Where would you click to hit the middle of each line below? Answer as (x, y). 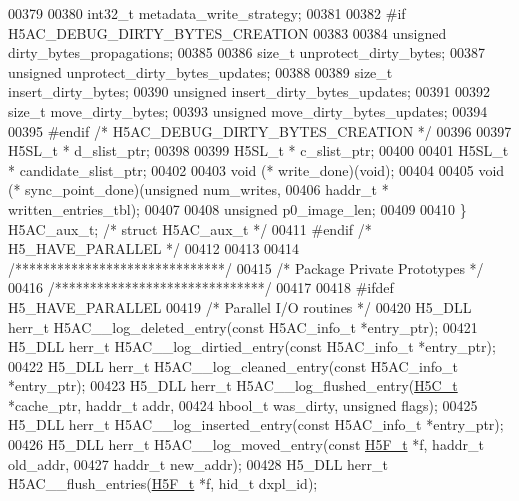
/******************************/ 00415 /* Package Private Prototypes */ (246, 267)
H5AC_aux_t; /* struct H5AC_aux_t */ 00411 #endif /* (190, 228)
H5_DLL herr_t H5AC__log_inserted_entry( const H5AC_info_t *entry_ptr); (256, 424)
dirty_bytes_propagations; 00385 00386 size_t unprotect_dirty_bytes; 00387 (246, 52)
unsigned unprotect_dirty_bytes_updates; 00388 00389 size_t (200, 71)
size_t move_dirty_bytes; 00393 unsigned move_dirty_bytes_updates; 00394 (248, 110)
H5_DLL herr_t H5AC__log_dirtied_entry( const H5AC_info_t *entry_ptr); (252, 346)
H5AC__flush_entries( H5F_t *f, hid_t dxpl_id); (163, 483)
